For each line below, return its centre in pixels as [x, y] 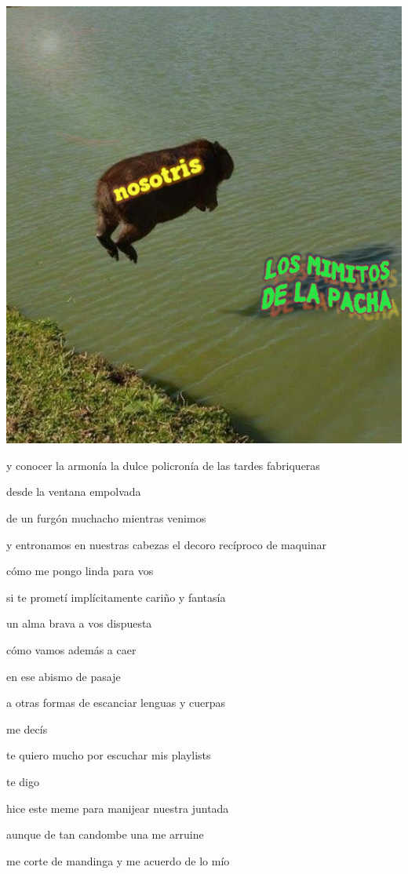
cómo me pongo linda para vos [80, 571]
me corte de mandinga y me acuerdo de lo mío [118, 860]
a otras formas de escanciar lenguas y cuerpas [116, 703]
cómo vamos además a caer [71, 649]
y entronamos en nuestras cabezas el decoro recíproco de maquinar [167, 544]
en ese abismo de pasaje [64, 676]
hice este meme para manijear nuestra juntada [118, 808]
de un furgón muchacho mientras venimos [106, 517]
